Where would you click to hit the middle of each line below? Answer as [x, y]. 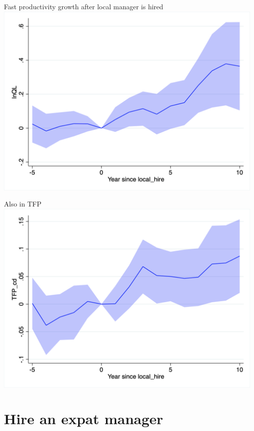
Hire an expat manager [84, 418]
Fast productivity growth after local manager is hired [84, 6]
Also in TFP [23, 204]
